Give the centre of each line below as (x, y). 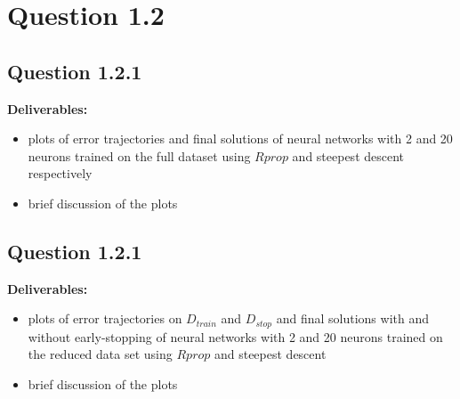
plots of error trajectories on (105, 318)
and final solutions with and (353, 318)
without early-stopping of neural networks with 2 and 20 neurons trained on (235, 336)
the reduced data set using (100, 354)
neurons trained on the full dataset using (139, 155)
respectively (60, 173)
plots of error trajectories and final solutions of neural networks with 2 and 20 (240, 138)
